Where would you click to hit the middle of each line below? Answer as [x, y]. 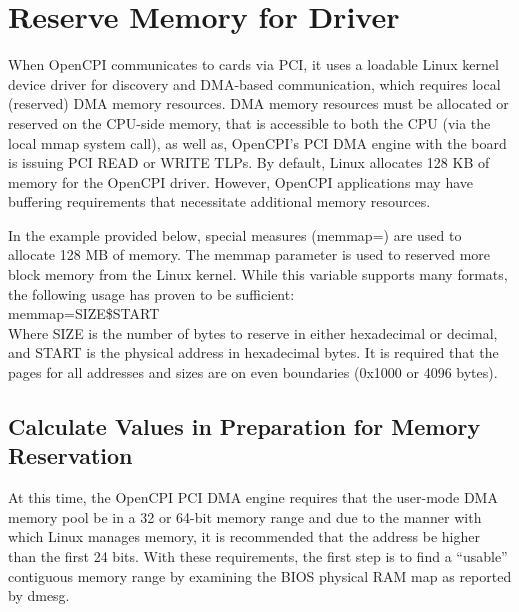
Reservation [70, 455]
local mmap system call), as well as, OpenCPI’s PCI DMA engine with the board [257, 142]
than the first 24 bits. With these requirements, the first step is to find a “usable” [258, 556]
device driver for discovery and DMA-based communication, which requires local [254, 83]
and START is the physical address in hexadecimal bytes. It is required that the [253, 352]
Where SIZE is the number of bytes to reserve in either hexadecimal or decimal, [253, 332]
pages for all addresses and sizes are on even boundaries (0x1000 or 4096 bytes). [253, 372]
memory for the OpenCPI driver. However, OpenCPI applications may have [240, 181]
